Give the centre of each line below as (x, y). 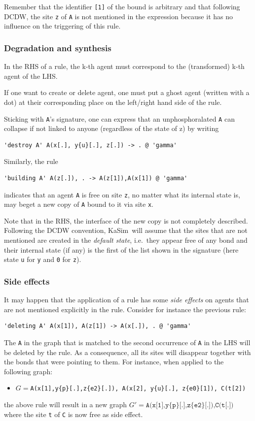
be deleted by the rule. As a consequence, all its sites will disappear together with (127, 352)
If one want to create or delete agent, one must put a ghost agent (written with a (127, 92)
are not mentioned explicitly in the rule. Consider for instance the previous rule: (125, 309)
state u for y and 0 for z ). (43, 259)
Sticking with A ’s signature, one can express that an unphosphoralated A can (119, 118)
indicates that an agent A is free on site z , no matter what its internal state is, (122, 194)
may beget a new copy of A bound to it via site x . (79, 204)
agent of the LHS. (31, 76)
